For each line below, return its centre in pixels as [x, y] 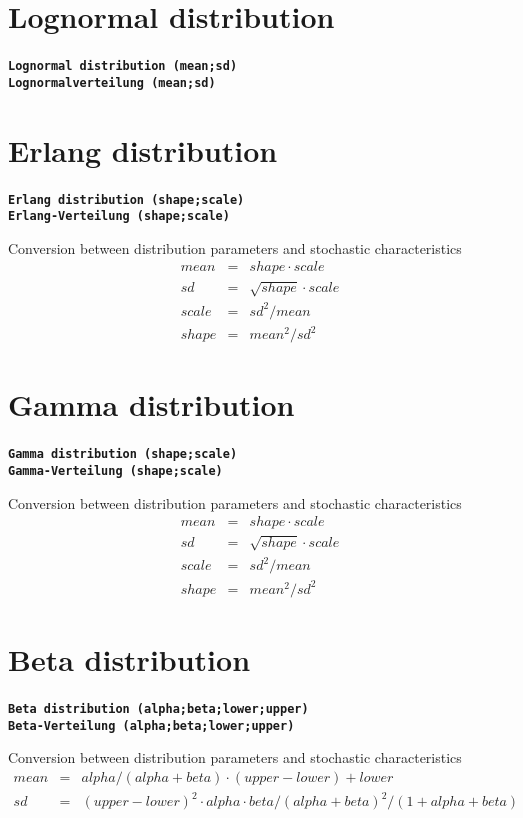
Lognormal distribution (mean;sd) [123, 66]
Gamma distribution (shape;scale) [123, 454]
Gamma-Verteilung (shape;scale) [115, 470]
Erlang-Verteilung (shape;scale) [119, 216]
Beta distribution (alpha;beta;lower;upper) [158, 708]
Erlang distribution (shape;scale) [126, 199]
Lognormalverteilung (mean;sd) [112, 82]
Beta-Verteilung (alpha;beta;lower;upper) [151, 725]
